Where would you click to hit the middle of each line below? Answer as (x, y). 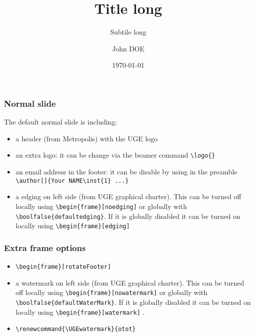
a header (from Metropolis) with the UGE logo (87, 138)
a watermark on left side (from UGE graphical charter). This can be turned (130, 282)
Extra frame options (45, 247)
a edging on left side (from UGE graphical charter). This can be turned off (128, 196)
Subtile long (128, 32)
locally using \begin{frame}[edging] (73, 226)
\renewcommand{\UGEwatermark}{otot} (76, 329)
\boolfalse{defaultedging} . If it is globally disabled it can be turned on (128, 216)
